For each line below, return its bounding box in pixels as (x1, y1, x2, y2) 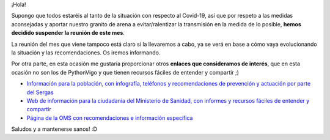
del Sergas (26, 89, 54, 96)
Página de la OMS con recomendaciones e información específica (26, 114, 193, 122)
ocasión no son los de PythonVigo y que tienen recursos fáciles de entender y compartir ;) (11, 68, 240, 76)
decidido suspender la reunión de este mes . (11, 29, 125, 37)
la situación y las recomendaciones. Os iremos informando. (11, 49, 161, 56)
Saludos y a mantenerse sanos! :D (11, 125, 98, 133)
